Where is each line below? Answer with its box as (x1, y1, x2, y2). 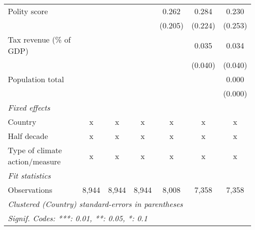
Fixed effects (8, 102, 51, 113)
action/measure (8, 156, 61, 167)
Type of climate (8, 144, 62, 156)
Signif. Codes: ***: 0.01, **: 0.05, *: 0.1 (8, 212, 148, 224)
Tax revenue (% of (8, 34, 71, 45)
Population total (8, 73, 64, 85)
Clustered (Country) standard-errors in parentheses (8, 198, 183, 209)
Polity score (8, 5, 48, 17)
